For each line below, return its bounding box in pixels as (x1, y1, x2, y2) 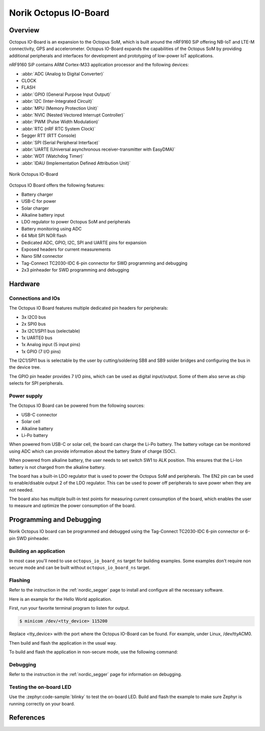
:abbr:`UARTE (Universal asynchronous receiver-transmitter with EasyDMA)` (21, 146, 176, 152)
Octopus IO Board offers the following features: (9, 182, 105, 189)
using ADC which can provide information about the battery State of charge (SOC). (9, 448, 177, 454)
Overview (9, 26, 40, 34)
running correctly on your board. (9, 701, 75, 706)
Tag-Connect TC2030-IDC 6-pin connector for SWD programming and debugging (21, 260, 187, 266)
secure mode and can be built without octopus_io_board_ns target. (9, 565, 151, 570)
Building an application (9, 547, 65, 554)
